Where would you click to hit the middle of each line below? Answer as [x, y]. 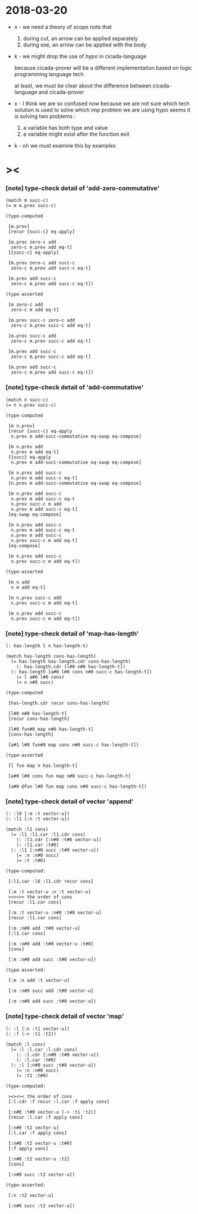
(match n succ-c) [27, 400]
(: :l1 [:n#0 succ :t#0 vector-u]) [55, 850]
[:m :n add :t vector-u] [39, 981]
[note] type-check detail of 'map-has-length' [72, 633]
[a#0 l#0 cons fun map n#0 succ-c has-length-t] [70, 776]
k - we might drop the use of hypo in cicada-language [80, 56]
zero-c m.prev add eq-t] [42, 248]
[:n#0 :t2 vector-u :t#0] [40, 1143]
